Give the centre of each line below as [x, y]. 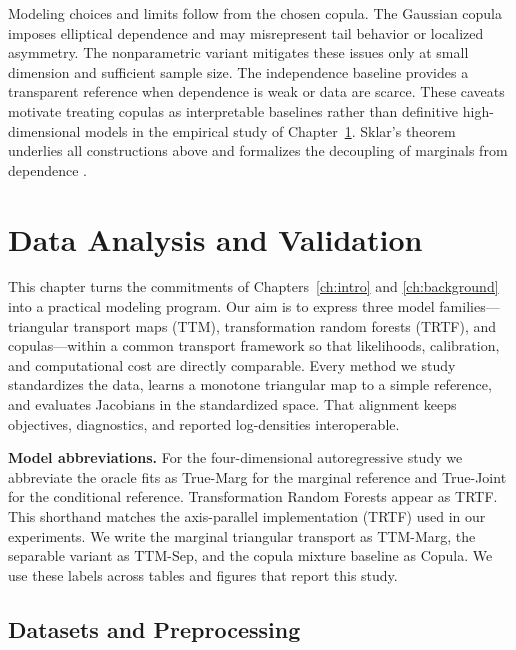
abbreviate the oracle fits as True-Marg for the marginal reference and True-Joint [257, 476]
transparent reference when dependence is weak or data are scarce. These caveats [256, 91]
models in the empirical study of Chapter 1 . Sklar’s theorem [270, 130]
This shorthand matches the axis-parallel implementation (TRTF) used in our [247, 516]
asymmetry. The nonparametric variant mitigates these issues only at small [238, 52]
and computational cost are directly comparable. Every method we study [232, 364]
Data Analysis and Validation [215, 238]
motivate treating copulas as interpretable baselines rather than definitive [233, 110]
